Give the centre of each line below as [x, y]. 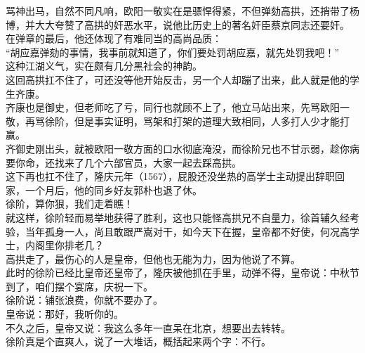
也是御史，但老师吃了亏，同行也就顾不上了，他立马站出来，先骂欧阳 [182, 107]
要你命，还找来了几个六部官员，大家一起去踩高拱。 [124, 162]
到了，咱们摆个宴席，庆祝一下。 [79, 286]
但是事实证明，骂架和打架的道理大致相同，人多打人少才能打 [212, 121]
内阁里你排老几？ [64, 245]
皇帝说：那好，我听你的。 [65, 314]
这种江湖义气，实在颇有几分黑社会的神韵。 [104, 66]
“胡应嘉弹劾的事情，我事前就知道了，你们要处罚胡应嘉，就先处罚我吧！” [173, 52]
